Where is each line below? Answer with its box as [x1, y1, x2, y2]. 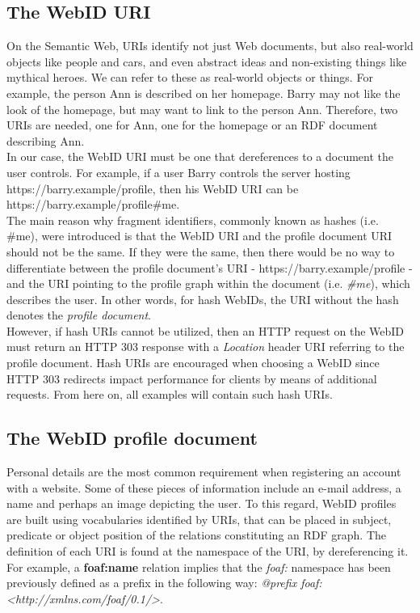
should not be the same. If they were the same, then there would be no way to [6, 243, 395, 260]
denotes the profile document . [6, 306, 152, 323]
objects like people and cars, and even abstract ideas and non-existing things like [6, 53, 407, 70]
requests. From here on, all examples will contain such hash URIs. [6, 386, 333, 403]
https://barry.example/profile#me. [6, 196, 180, 213]
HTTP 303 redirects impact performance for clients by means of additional [6, 370, 377, 387]
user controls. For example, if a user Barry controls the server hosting [6, 163, 351, 180]
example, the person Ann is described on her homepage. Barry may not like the [6, 84, 401, 101]
